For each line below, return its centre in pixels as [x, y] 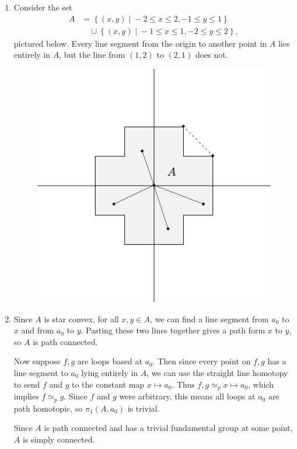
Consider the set [43, 7]
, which [261, 384]
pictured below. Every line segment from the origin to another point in [140, 43]
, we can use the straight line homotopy [217, 373]
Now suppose [37, 361]
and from [38, 330]
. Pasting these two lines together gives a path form [173, 330]
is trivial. [144, 408]
